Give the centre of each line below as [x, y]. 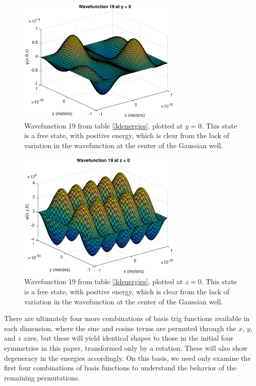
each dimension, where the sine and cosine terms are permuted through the [120, 328]
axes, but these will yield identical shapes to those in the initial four [129, 338]
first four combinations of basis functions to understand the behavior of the [120, 368]
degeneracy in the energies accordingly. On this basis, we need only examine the [127, 358]
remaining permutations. [42, 377]
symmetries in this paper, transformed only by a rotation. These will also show [126, 347]
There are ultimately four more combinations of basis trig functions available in [127, 318]
